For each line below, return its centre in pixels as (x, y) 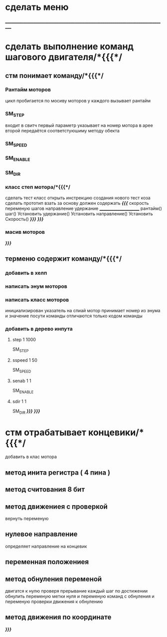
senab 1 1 (22, 381)
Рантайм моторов (28, 90)
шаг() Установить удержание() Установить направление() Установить (79, 214)
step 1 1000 (24, 340)
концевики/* (116, 432)
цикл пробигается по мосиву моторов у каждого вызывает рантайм (78, 100)
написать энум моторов (36, 286)
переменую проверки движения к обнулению (54, 602)
